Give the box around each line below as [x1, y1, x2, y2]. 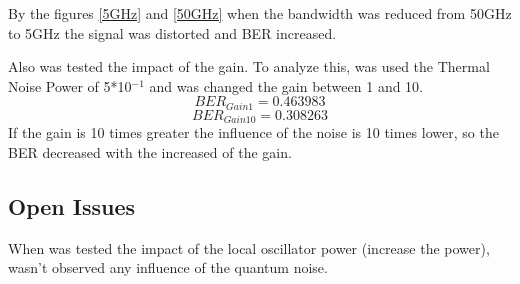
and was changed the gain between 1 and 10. [149, 75, 423, 96]
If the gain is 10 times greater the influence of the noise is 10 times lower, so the [8, 122, 499, 143]
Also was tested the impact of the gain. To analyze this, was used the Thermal [8, 56, 490, 77]
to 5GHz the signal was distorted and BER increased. [8, 22, 337, 43]
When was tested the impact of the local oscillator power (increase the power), [8, 237, 490, 258]
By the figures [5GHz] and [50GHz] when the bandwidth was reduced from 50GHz [8, 3, 512, 23]
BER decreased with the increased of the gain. [8, 141, 292, 162]
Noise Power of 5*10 [8, 75, 132, 96]
